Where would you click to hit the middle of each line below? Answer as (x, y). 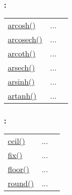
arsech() (21, 68)
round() (21, 183)
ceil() (17, 141)
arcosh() (22, 25)
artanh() (22, 96)
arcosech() (25, 39)
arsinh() (21, 82)
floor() (19, 169)
